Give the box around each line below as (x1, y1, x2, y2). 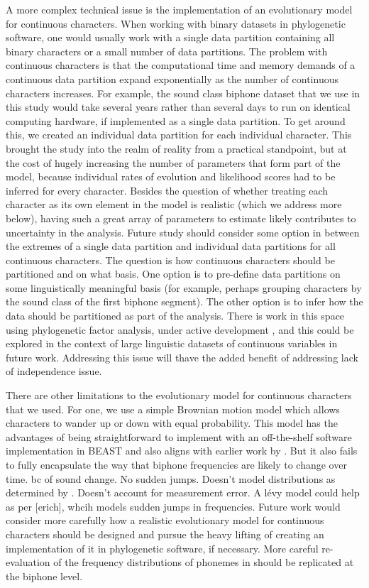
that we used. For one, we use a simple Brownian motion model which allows (6, 401, 340, 416)
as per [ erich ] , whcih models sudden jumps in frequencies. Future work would (6, 499, 341, 513)
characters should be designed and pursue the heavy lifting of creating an (6, 526, 324, 541)
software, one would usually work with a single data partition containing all (6, 30, 335, 45)
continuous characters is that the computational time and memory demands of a (6, 58, 356, 72)
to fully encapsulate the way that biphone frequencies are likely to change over (6, 457, 347, 472)
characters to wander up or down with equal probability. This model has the (6, 415, 338, 430)
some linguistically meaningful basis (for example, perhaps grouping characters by (6, 280, 362, 295)
